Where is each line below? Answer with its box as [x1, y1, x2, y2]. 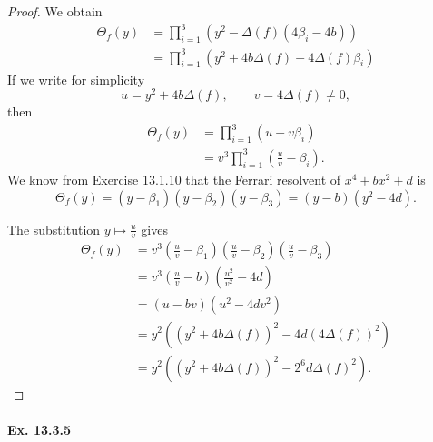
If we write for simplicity [7, 69, 145, 88]
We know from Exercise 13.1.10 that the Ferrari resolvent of [7, 169, 341, 188]
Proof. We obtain [7, 2, 103, 20]
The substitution [7, 219, 101, 238]
